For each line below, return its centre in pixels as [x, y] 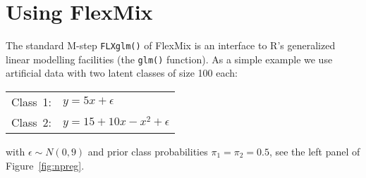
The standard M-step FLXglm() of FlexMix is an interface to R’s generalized [171, 45]
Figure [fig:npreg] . [45, 165]
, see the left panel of [315, 152]
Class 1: [32, 102]
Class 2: [32, 122]
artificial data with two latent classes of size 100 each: [122, 73]
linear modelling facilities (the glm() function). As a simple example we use [169, 59]
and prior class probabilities [148, 152]
